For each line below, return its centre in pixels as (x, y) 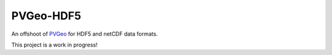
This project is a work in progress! (54, 45)
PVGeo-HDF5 (46, 16)
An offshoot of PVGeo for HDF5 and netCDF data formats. (85, 34)
